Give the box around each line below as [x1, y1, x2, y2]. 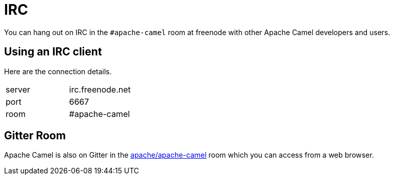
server [6, 84, 31, 95]
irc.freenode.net [69, 84, 131, 95]
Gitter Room [4, 129, 66, 142]
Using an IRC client [4, 45, 102, 58]
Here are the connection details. [4, 67, 112, 76]
